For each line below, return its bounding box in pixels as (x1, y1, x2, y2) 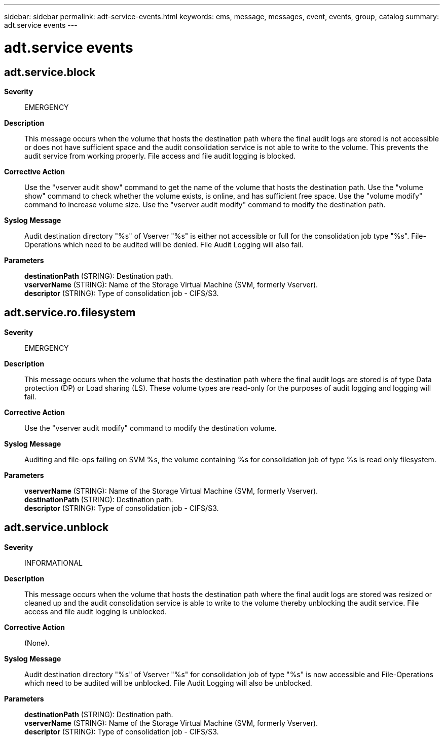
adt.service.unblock (4, 521, 109, 534)
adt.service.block (4, 65, 96, 79)
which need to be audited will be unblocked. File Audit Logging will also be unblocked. (24, 678, 312, 687)
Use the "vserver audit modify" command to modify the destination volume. (24, 423, 277, 432)
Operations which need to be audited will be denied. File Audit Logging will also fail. (24, 240, 304, 249)
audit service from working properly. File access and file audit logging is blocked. (24, 151, 296, 160)
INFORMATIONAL (24, 558, 83, 567)
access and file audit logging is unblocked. (24, 607, 167, 616)
